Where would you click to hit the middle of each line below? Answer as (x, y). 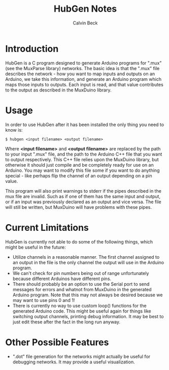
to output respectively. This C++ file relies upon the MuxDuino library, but (82, 159)
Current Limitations (47, 227)
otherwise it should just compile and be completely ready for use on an (79, 165)
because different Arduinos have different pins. (62, 279)
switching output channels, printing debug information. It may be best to (88, 316)
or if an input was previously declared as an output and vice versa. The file (83, 202)
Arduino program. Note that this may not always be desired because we (88, 295)
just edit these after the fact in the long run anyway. (66, 322)
